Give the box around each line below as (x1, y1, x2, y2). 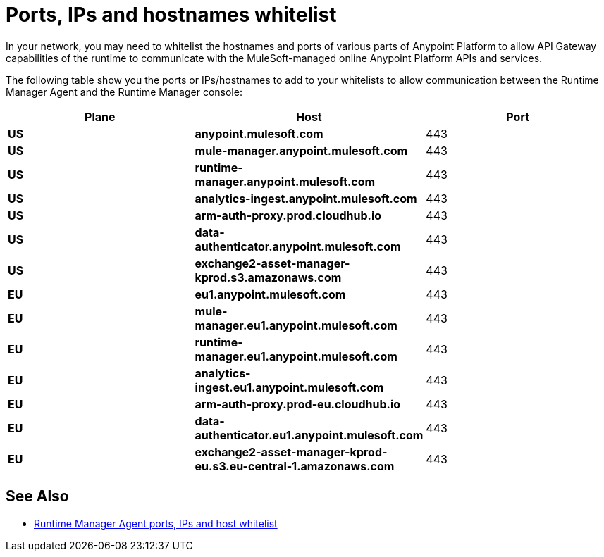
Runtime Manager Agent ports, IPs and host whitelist (34, 517, 278, 530)
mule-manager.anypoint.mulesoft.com (195, 143, 408, 158)
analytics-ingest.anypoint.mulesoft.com (195, 191, 417, 206)
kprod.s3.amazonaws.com (195, 270, 342, 284)
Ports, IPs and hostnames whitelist (6, 3, 337, 27)
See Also (6, 487, 69, 506)
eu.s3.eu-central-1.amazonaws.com (195, 458, 395, 473)
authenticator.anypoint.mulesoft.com (195, 239, 401, 254)
